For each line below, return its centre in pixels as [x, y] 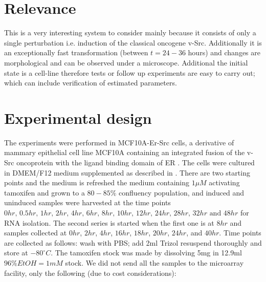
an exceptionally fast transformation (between [76, 52]
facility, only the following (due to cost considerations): [90, 273]
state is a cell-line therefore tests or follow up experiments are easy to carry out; [130, 72]
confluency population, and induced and [182, 192]
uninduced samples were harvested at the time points [87, 202]
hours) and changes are [224, 52]
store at [16, 253]
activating [224, 182]
